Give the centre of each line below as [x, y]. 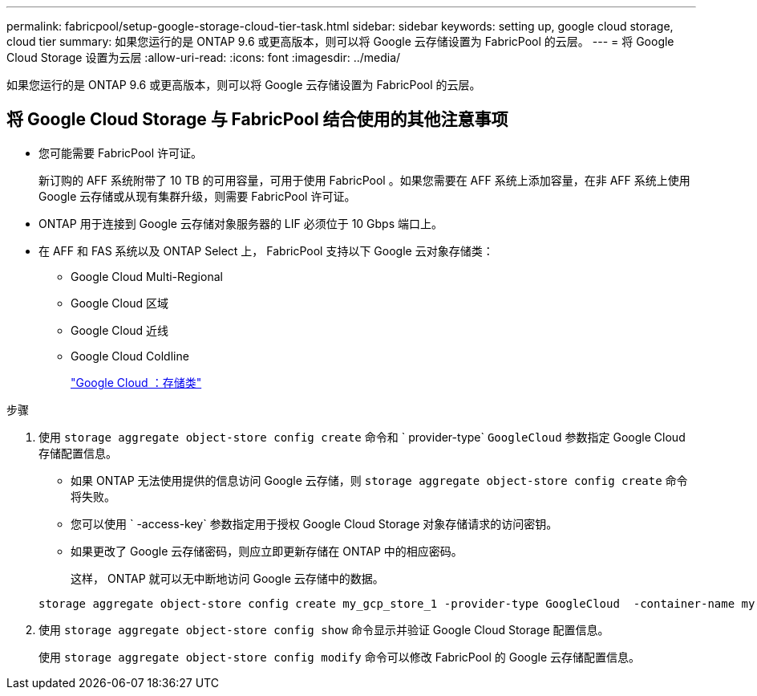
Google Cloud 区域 [120, 303]
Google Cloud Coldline [130, 356]
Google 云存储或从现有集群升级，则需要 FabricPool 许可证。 [197, 196]
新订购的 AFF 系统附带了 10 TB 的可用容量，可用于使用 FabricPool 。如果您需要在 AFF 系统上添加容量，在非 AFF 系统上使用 [364, 180]
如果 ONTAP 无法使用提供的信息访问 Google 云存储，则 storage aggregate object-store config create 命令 [379, 480]
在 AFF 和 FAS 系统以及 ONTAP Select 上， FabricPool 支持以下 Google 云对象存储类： [266, 250]
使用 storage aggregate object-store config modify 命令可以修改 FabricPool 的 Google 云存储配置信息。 [340, 657]
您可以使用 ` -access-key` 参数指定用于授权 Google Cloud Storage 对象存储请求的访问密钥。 [314, 523]
